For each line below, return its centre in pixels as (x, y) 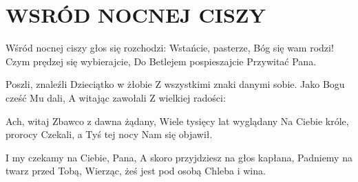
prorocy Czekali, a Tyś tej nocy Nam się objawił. (109, 134)
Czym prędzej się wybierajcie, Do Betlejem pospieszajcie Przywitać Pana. (161, 61)
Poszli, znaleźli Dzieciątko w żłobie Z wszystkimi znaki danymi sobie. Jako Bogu (175, 84)
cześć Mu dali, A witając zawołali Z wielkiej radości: (116, 97)
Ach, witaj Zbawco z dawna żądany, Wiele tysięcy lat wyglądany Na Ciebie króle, (177, 121)
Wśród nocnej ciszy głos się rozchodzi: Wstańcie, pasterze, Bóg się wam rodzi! (170, 48)
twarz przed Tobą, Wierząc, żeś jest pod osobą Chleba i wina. (136, 171)
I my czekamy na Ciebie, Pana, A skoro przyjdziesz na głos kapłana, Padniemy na (179, 157)
